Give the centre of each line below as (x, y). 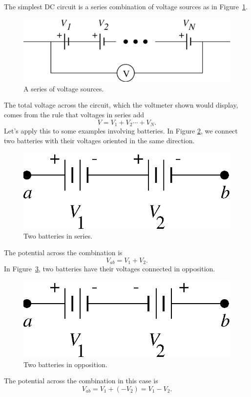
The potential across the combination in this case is (81, 381)
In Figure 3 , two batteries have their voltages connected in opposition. (110, 268)
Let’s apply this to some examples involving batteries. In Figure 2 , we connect (121, 131)
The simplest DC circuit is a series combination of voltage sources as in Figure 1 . (126, 6)
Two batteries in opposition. (65, 364)
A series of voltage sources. (64, 88)
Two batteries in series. (58, 236)
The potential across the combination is (63, 252)
